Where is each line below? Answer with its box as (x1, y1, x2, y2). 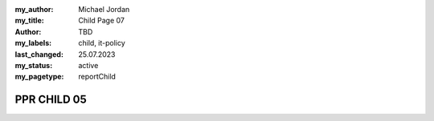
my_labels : (14, 38, 52, 48)
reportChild (78, 72, 117, 82)
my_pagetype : (14, 72, 64, 82)
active (78, 60, 99, 70)
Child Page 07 (78, 16, 125, 26)
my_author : (14, 5, 54, 14)
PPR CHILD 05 (14, 93, 88, 107)
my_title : (14, 16, 44, 26)
